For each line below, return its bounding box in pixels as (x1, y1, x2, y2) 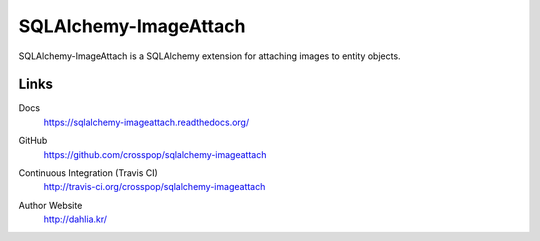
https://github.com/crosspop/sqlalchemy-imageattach (43, 148, 267, 160)
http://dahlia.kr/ (43, 213, 108, 225)
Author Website (18, 199, 83, 211)
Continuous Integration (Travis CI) (18, 167, 159, 179)
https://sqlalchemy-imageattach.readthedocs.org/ (43, 116, 250, 128)
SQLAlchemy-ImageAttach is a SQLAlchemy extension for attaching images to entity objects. (18, 50, 401, 62)
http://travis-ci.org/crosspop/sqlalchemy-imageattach (43, 181, 266, 193)
